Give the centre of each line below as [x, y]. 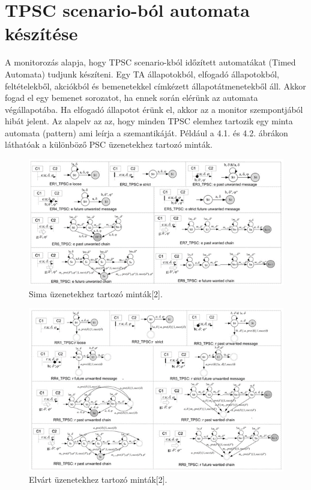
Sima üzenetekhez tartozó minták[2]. [96, 293]
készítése [41, 33]
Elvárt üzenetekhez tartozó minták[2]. [98, 479]
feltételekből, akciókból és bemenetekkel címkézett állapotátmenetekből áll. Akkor [155, 86]
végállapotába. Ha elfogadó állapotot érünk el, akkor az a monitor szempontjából [154, 109]
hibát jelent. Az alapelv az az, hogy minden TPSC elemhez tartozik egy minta [149, 121]
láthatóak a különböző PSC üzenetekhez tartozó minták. [109, 144]
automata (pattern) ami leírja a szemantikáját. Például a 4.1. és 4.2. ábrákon [146, 132]
